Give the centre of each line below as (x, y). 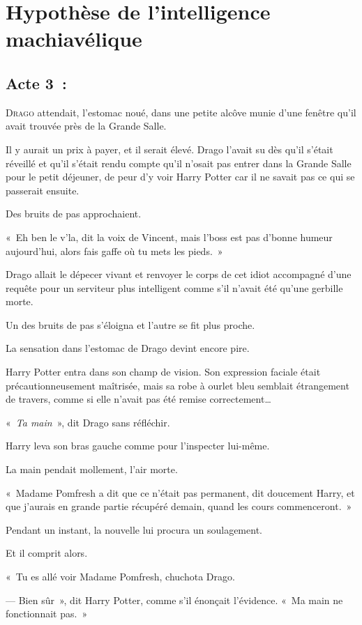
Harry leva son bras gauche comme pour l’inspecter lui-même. (138, 446)
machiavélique (74, 39)
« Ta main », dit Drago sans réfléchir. (88, 422)
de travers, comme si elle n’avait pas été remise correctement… (138, 399)
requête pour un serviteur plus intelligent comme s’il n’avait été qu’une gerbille (174, 287)
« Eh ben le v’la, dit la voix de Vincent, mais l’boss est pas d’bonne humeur (169, 237)
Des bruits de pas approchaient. (74, 214)
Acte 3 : (36, 83)
